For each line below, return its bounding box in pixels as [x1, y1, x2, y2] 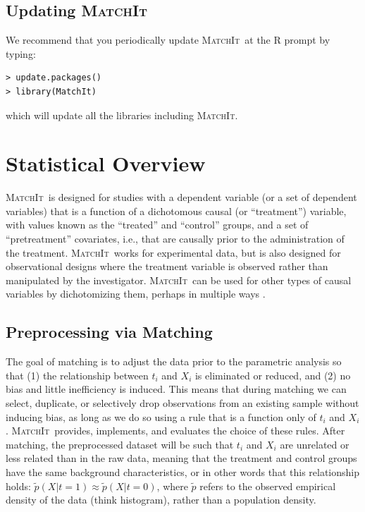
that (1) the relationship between [6, 367, 149, 382]
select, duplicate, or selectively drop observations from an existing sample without [6, 396, 359, 410]
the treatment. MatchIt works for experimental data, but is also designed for [6, 245, 341, 260]
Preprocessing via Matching [6, 321, 213, 343]
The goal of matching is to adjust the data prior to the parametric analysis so [6, 354, 342, 369]
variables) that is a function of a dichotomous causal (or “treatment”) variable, [6, 203, 347, 218]
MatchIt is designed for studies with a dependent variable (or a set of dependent [6, 190, 357, 205]
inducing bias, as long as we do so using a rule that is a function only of [6, 409, 316, 424]
